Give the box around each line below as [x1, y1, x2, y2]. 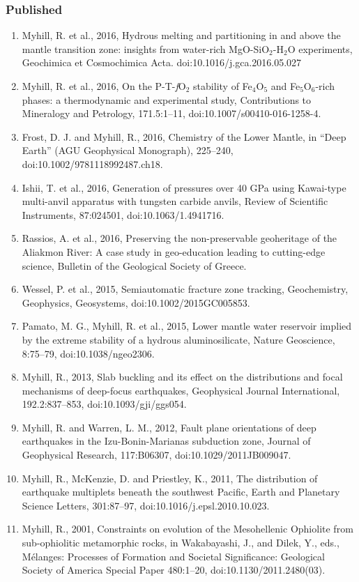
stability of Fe [193, 79, 252, 93]
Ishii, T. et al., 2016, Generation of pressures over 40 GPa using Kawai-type [22, 180, 346, 194]
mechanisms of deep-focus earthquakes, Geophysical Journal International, [22, 383, 340, 397]
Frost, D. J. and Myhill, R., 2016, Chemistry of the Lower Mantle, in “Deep [22, 129, 346, 144]
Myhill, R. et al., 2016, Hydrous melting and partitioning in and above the [22, 28, 341, 43]
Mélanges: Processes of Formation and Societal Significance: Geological [22, 549, 325, 563]
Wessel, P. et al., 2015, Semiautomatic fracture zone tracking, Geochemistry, [22, 282, 349, 296]
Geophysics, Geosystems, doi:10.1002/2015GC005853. [22, 295, 250, 309]
